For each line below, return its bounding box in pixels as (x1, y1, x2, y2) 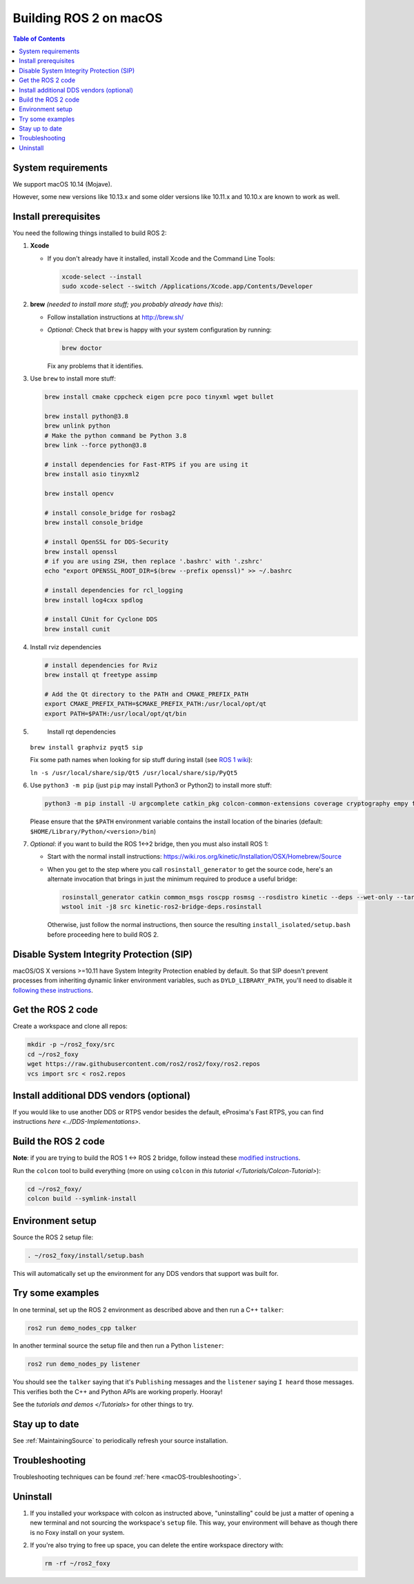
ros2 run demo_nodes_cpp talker (27, 1324, 137, 1332)
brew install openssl (44, 548, 118, 555)
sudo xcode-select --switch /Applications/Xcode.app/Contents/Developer (61, 283, 313, 290)
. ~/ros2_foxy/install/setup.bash (27, 1251, 144, 1259)
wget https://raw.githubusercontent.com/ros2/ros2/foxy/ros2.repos (27, 1060, 261, 1068)
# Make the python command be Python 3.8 (44, 432, 187, 439)
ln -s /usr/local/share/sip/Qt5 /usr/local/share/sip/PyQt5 (30, 769, 238, 776)
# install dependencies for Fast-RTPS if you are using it (44, 461, 248, 469)
